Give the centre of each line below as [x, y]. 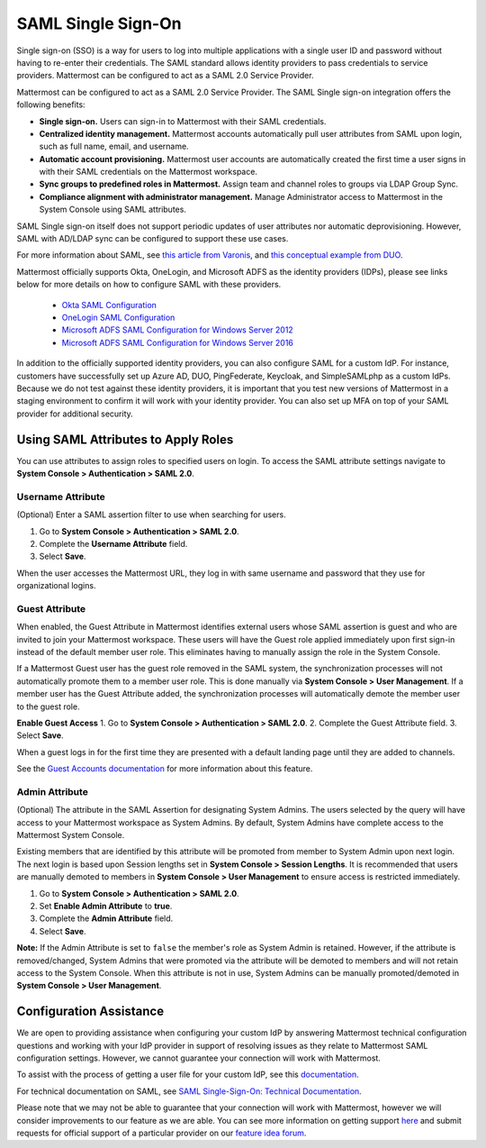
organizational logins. [56, 586]
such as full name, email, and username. [114, 146]
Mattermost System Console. [71, 835]
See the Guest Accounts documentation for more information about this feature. [165, 769]
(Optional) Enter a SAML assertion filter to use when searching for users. [152, 515]
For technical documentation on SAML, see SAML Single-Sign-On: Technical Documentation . [189, 1091]
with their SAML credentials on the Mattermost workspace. [148, 172]
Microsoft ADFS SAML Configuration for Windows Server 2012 [178, 330]
